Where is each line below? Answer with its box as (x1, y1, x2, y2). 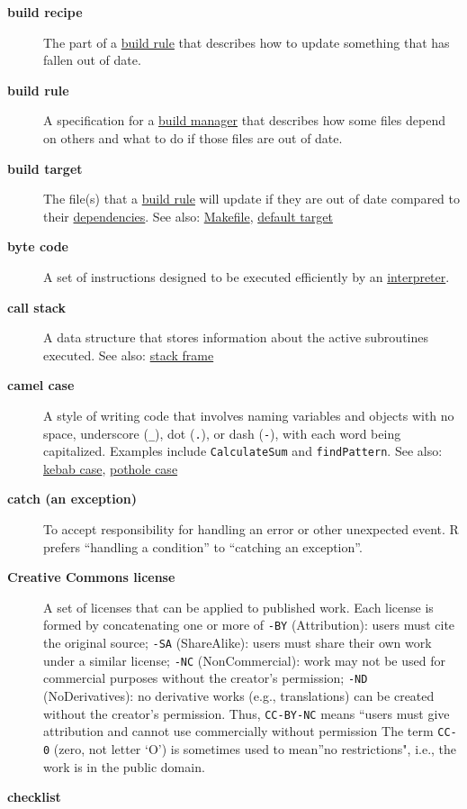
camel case (7, 376, 75, 395)
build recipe (7, 3, 83, 21)
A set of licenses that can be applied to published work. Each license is (43, 597, 434, 616)
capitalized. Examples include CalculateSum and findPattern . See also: (43, 441, 443, 460)
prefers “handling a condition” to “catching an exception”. (43, 537, 363, 556)
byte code (7, 237, 68, 256)
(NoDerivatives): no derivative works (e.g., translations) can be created (43, 686, 435, 704)
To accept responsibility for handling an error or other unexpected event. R (43, 520, 459, 538)
